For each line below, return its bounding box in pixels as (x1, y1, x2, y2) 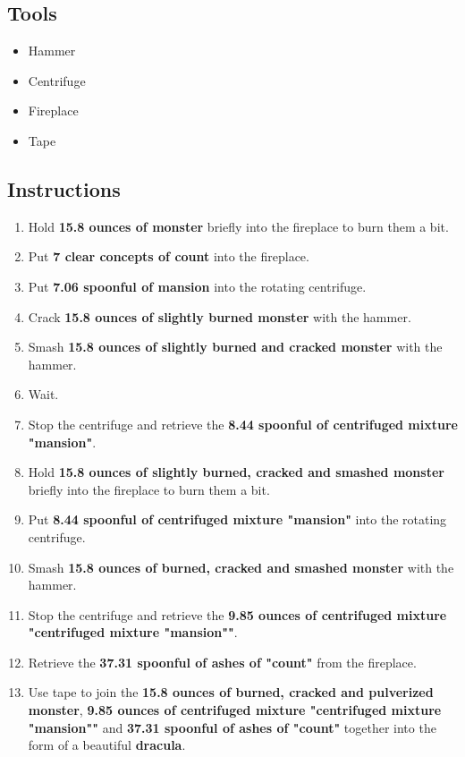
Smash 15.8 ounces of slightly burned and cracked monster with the (28, 337, 443, 356)
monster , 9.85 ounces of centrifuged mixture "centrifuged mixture (28, 701, 442, 719)
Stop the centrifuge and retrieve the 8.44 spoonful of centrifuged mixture (28, 414, 458, 433)
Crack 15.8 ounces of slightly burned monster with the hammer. (28, 307, 411, 326)
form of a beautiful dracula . (28, 736, 186, 754)
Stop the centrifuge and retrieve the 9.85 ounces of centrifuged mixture (28, 605, 447, 624)
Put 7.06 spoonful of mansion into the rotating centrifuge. (28, 276, 367, 295)
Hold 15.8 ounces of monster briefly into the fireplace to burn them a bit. (28, 217, 449, 235)
